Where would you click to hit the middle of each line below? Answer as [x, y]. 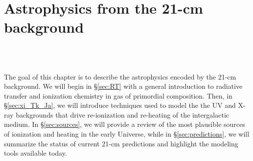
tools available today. [35, 153]
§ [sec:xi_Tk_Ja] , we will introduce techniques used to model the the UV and [120, 105]
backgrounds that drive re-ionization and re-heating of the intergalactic [123, 114]
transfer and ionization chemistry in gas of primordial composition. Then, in [118, 95]
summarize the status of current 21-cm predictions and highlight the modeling [121, 143]
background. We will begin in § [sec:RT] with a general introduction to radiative [123, 86]
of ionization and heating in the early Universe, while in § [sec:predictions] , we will [127, 134]
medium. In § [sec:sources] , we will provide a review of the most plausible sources [125, 124]
